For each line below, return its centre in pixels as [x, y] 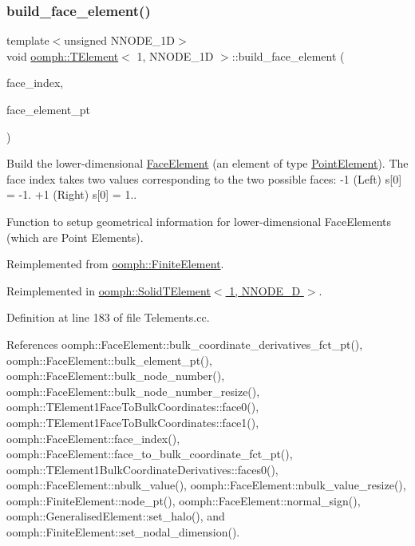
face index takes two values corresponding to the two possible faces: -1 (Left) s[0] [204, 178]
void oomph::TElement [63, 55]
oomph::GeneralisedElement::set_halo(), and [116, 516]
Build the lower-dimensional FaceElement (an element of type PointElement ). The [207, 163]
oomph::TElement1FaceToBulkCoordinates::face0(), [133, 407]
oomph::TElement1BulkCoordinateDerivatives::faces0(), [142, 469]
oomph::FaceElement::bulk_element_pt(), [109, 360]
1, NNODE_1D [175, 55]
